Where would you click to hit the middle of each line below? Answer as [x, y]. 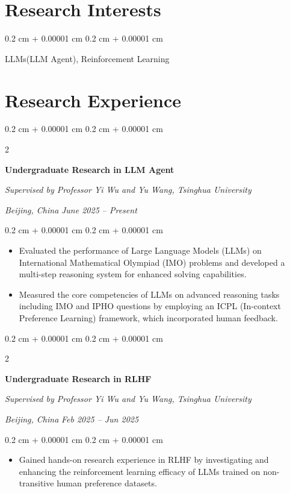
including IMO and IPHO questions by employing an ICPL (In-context [150, 306]
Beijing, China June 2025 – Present [71, 209]
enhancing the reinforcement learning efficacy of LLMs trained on [140, 471]
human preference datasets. [107, 483]
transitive [36, 483]
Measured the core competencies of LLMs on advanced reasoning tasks [149, 294]
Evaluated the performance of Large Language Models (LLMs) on [140, 250]
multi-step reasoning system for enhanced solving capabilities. [133, 274]
